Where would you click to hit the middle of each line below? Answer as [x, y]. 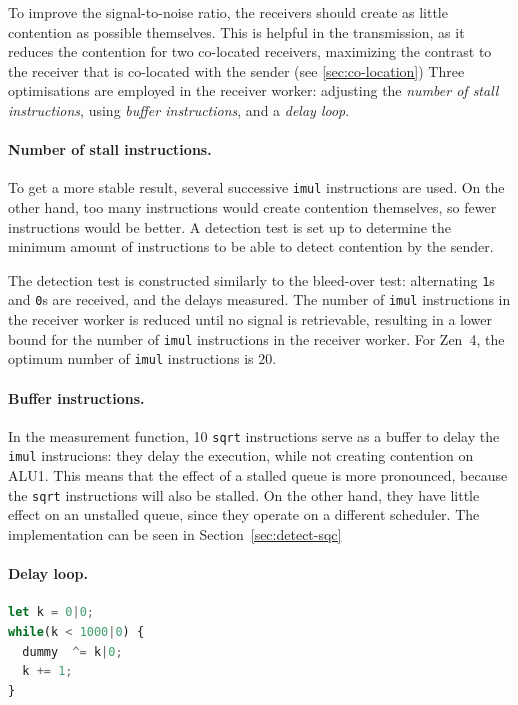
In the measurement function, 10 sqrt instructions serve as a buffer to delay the [254, 435]
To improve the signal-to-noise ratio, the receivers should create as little [228, 12]
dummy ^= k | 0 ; [72, 651]
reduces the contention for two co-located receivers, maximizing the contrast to [250, 51]
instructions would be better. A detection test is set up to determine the [230, 226]
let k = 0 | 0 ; [51, 612]
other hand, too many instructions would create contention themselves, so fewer [252, 207]
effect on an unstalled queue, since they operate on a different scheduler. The [244, 514]
